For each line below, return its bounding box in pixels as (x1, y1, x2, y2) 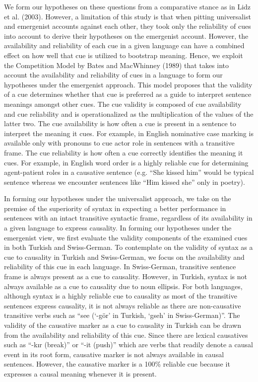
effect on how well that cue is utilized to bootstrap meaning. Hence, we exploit (4, 50, 243, 60)
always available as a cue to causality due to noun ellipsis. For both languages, (4, 281, 243, 291)
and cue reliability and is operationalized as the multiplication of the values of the (4, 108, 254, 119)
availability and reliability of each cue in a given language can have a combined (4, 40, 245, 51)
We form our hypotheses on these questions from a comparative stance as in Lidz (4, 1, 251, 11)
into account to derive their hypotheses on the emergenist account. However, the (4, 30, 249, 41)
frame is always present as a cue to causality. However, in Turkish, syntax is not (4, 271, 247, 282)
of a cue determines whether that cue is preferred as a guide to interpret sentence (4, 89, 252, 99)
